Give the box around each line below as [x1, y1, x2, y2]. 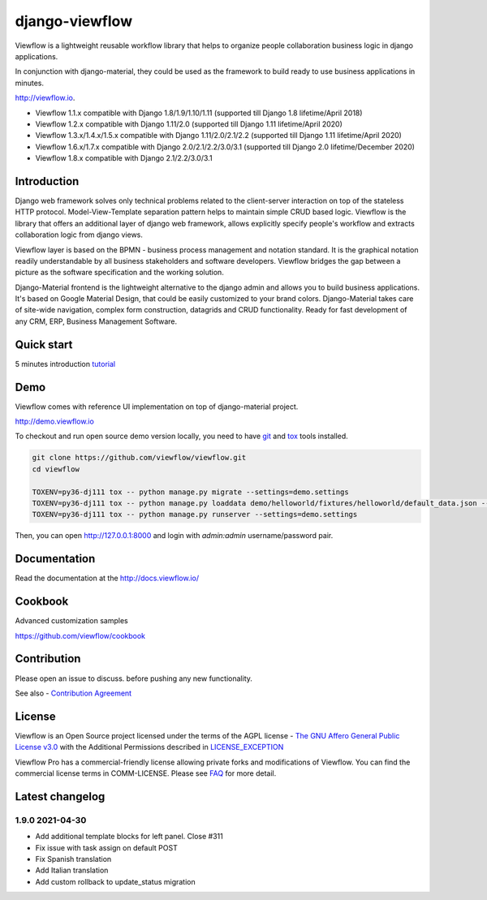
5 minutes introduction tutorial [15, 359, 116, 368]
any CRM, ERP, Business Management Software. [15, 317, 178, 326]
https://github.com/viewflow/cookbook [15, 631, 146, 640]
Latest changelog [15, 790, 106, 803]
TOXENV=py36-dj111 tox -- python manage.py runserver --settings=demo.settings [32, 510, 358, 519]
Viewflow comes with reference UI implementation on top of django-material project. [15, 402, 299, 411]
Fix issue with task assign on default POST [35, 842, 178, 852]
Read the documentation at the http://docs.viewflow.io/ [15, 573, 199, 583]
